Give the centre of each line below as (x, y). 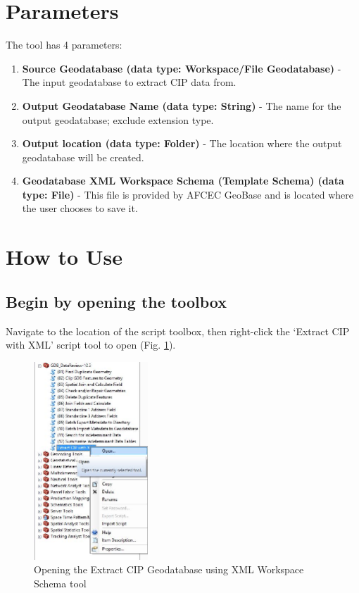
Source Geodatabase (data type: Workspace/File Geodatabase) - (182, 68)
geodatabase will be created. (83, 157)
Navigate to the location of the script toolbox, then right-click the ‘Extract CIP (178, 331)
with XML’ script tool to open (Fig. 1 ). (91, 345)
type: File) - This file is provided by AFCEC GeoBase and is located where (188, 194)
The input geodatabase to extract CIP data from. (129, 82)
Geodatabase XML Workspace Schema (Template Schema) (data (183, 181)
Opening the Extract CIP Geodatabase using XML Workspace (169, 569)
